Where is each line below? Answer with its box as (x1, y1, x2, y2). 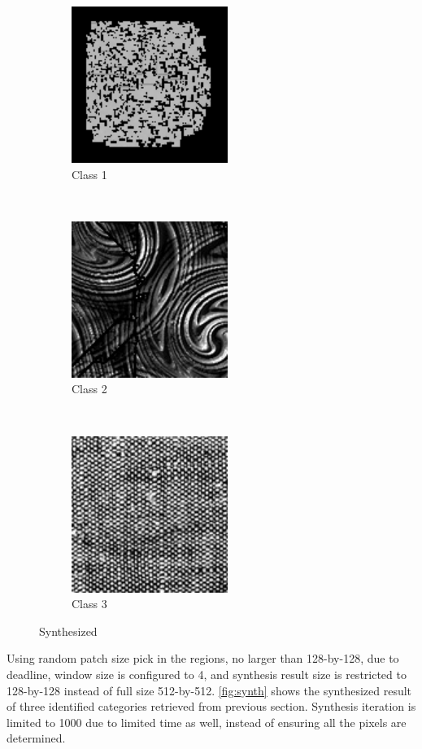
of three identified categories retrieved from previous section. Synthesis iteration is (7, 698, 416, 715)
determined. (7, 729, 66, 747)
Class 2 (72, 380, 107, 397)
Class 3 (72, 595, 107, 612)
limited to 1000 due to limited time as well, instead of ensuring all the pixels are (7, 713, 407, 730)
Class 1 (72, 165, 107, 182)
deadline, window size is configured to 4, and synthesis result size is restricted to (7, 665, 407, 682)
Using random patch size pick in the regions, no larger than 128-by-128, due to (7, 650, 399, 667)
